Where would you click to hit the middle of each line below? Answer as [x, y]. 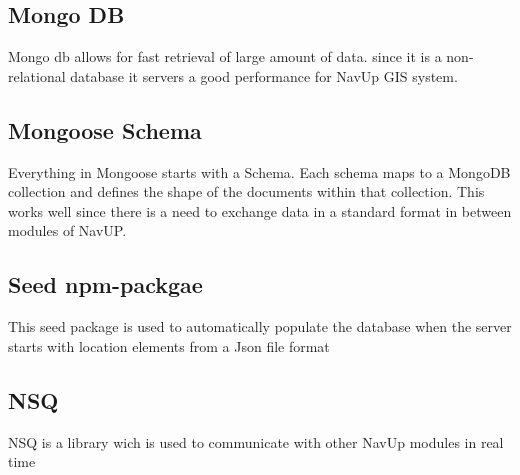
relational [37, 75]
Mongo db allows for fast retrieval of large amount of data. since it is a [225, 56]
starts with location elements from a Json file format [169, 345]
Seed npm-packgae [105, 284]
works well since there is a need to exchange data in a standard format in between [260, 210]
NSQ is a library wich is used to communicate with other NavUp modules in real [256, 441]
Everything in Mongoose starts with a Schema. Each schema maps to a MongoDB [259, 171]
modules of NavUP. [67, 230]
